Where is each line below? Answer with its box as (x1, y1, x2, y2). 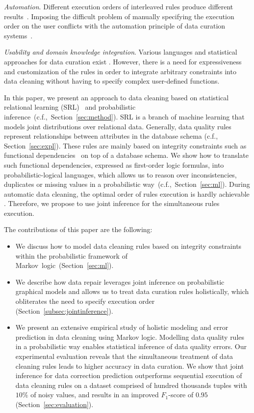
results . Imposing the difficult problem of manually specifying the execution (4, 11, 234, 21)
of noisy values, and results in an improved (30, 389, 159, 400)
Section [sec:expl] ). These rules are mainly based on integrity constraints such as (4, 140, 247, 150)
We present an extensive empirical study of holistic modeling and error (15, 322, 229, 332)
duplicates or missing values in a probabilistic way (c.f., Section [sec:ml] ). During (4, 179, 250, 189)
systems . (4, 30, 33, 40)
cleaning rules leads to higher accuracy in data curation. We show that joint (15, 360, 244, 371)
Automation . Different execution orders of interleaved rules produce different (4, 1, 233, 11)
